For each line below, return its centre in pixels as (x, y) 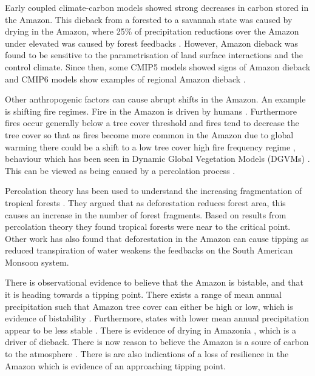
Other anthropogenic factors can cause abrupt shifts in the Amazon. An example (155, 99)
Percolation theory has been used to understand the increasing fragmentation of (154, 191)
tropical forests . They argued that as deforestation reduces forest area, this (145, 202)
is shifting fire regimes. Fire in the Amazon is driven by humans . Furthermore (151, 111)
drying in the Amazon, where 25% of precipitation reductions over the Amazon (152, 31)
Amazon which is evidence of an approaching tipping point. (115, 365)
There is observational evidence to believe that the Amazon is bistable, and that (154, 282)
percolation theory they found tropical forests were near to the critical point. (148, 227)
